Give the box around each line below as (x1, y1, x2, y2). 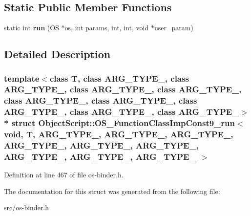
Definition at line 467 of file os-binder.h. (4, 170, 124, 180)
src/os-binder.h (4, 202, 49, 213)
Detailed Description (4, 46, 111, 62)
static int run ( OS (4, 22, 59, 33)
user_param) (154, 22, 193, 33)
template (4, 72, 40, 84)
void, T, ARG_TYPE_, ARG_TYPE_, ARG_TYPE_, (4, 128, 233, 140)
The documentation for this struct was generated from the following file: (4, 186, 220, 196)
